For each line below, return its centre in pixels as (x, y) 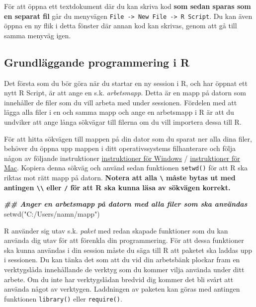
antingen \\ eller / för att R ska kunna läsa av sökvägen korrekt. (117, 187)
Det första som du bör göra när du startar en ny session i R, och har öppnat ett (126, 83)
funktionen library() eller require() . (63, 298)
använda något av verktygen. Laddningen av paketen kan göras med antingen (122, 289)
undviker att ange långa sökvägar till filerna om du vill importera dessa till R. (123, 122)
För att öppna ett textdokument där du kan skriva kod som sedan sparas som (128, 6)
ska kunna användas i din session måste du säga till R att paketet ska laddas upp (128, 250)
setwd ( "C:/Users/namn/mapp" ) (52, 213)
